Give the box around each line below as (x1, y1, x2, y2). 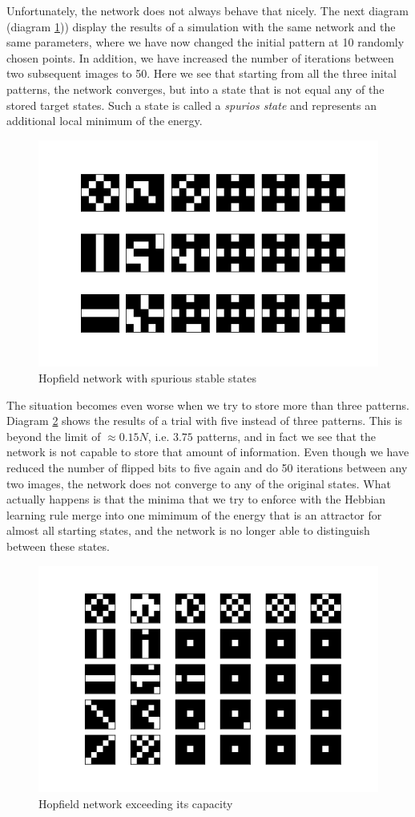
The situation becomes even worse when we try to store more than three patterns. (6, 396, 409, 413)
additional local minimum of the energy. (6, 112, 203, 129)
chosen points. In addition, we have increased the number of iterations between (6, 49, 394, 66)
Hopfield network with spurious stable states (38, 370, 256, 386)
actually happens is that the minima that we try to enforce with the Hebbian (6, 491, 386, 508)
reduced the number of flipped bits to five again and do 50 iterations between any (6, 459, 408, 475)
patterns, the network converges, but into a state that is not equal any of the (6, 80, 385, 97)
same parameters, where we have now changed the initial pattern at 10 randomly (6, 34, 405, 51)
